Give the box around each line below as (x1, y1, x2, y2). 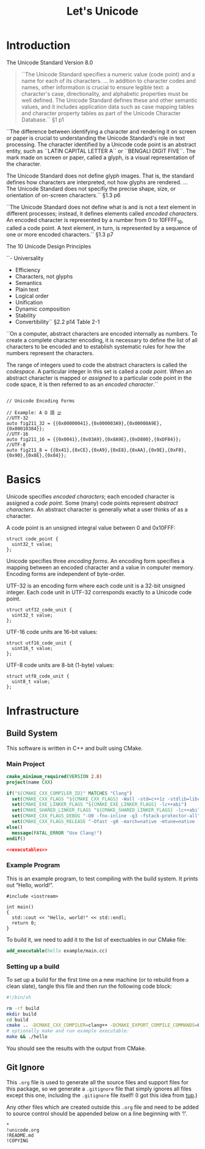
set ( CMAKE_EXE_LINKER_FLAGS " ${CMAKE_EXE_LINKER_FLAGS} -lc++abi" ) (12, 801, 187, 808)
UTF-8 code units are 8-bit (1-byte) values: (6, 661, 115, 669)
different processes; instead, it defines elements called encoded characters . (6, 209, 198, 217)
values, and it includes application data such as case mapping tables (21, 103, 194, 110)
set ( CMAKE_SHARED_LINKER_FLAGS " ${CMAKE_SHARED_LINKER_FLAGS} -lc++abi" (12, 807, 201, 813)
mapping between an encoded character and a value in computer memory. (6, 563, 195, 571)
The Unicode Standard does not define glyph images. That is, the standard (6, 172, 194, 179)
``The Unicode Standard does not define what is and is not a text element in (6, 203, 196, 211)
